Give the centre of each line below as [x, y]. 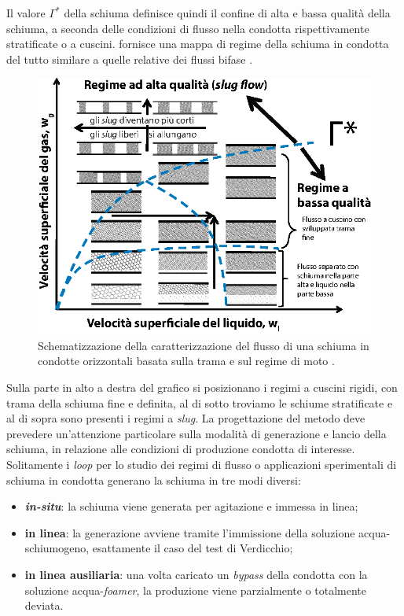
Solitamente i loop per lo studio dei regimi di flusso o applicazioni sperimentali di [202, 465]
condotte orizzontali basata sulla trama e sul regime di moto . [186, 361]
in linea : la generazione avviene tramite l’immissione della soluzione [190, 532]
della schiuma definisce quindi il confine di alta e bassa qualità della [227, 13]
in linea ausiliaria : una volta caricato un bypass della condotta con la [196, 575]
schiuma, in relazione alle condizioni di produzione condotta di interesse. [181, 449]
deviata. [44, 605]
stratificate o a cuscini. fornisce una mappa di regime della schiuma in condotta [198, 44]
